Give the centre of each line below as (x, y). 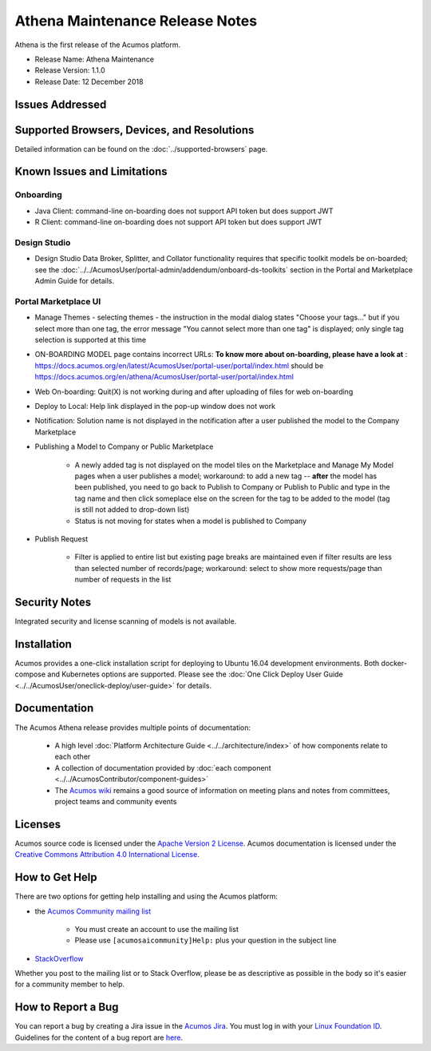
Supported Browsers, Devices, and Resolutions (134, 130)
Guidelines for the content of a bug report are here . (99, 1037)
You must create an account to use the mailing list (156, 929)
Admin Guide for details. (75, 281)
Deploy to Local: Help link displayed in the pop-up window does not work (155, 406)
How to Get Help (56, 877)
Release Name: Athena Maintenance (95, 59)
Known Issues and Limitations (91, 172)
